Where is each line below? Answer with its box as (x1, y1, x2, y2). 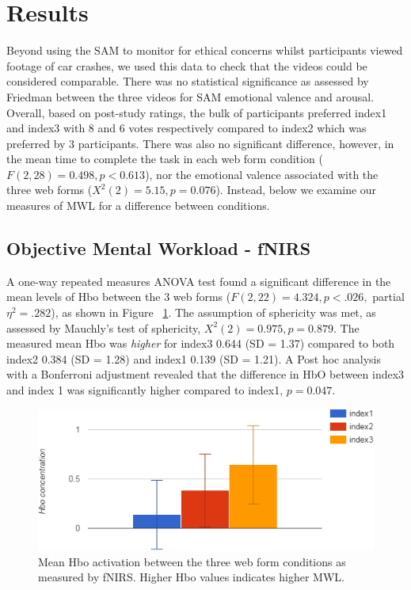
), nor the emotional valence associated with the (145, 166, 379, 182)
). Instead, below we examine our (215, 181, 377, 198)
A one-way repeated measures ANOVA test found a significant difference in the (6, 272, 391, 289)
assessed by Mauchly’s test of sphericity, (6, 319, 201, 336)
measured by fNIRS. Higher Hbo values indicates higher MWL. (38, 569, 344, 585)
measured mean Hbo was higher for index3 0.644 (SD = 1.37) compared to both (6, 335, 395, 352)
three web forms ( (6, 181, 93, 198)
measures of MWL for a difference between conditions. (6, 197, 270, 214)
